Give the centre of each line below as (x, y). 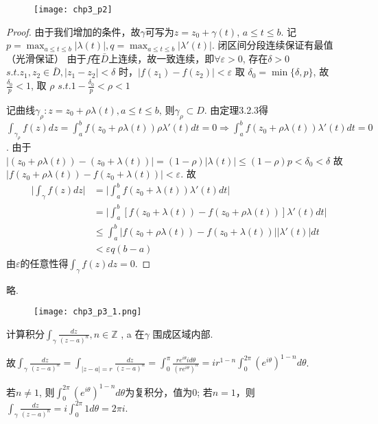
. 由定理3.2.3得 (236, 109)
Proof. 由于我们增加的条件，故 (73, 31)
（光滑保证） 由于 (46, 58)
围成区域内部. (183, 333)
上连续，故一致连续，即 (162, 58)
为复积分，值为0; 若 (169, 391)
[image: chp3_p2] (73, 10)
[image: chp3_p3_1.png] (88, 312)
